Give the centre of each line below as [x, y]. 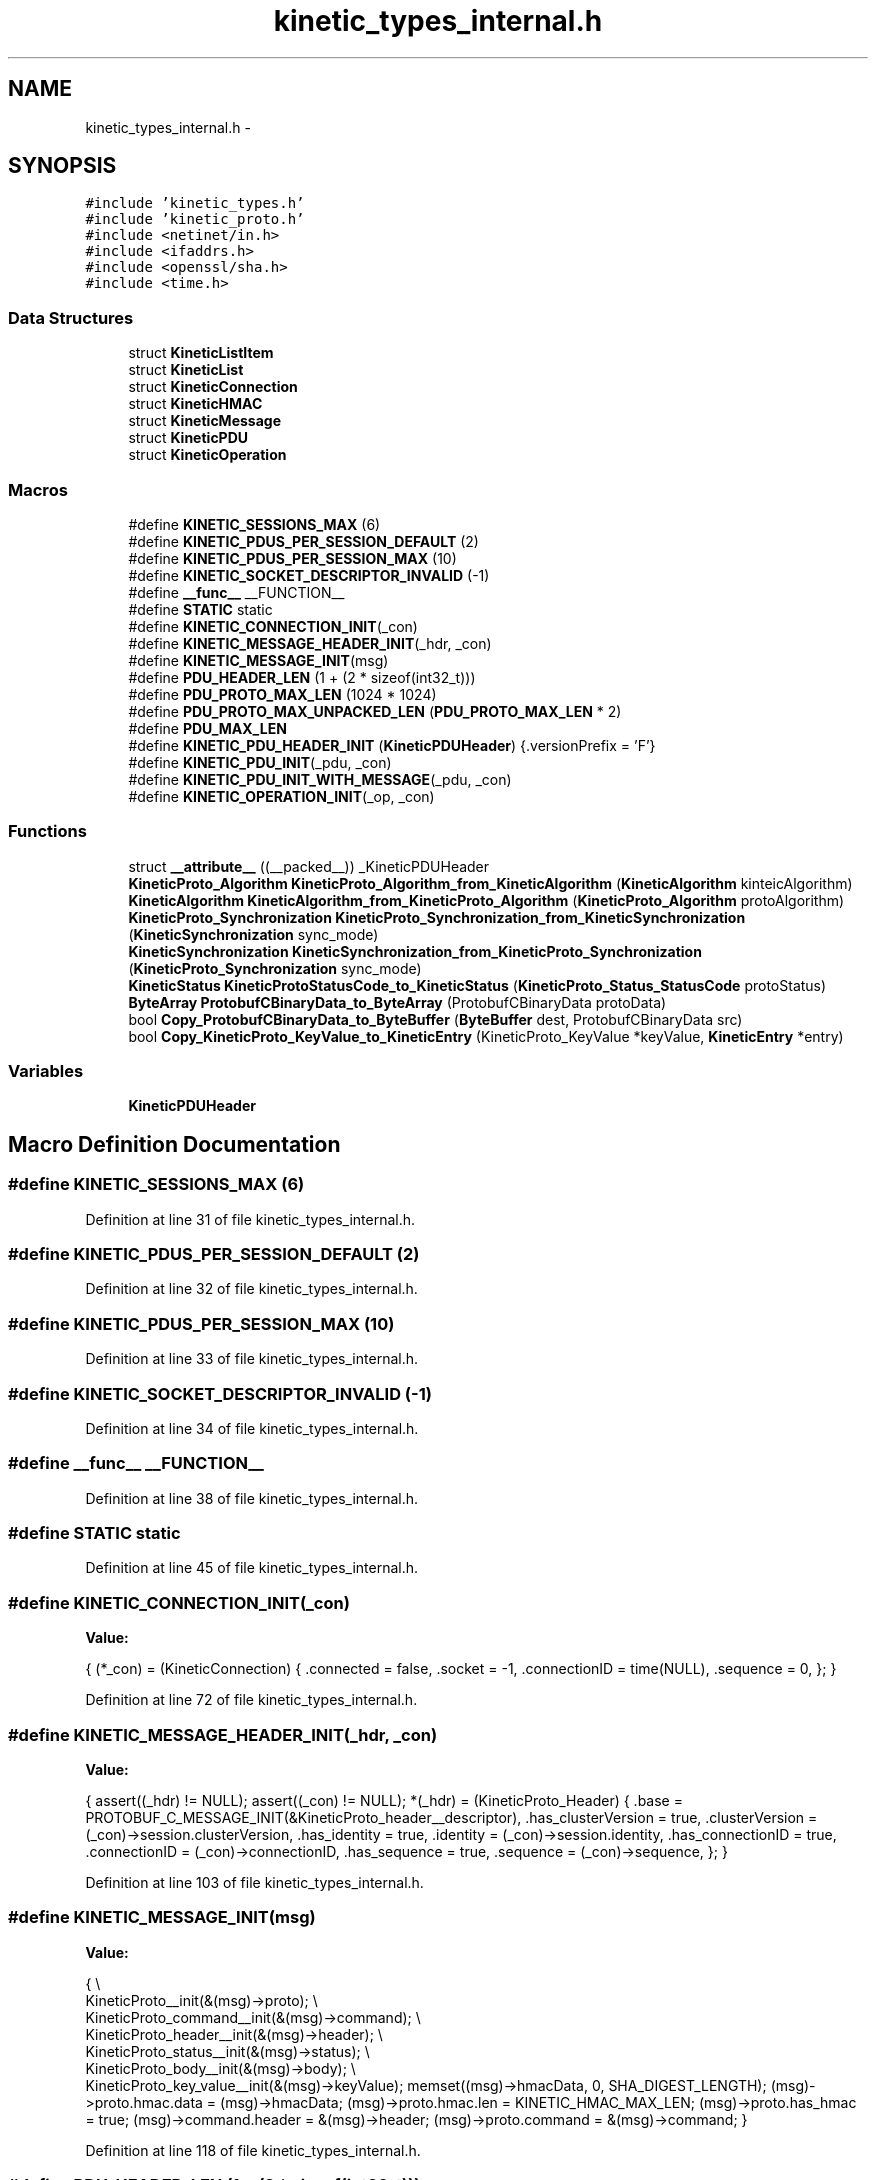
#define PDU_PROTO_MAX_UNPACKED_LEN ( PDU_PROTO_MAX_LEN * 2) [375, 711]
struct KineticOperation [207, 455]
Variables [46, 1071]
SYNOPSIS [62, 166]
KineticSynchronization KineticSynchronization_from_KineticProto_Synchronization [415, 951]
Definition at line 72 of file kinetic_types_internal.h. [251, 1700]
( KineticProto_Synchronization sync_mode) [275, 968]
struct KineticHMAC [195, 404]
